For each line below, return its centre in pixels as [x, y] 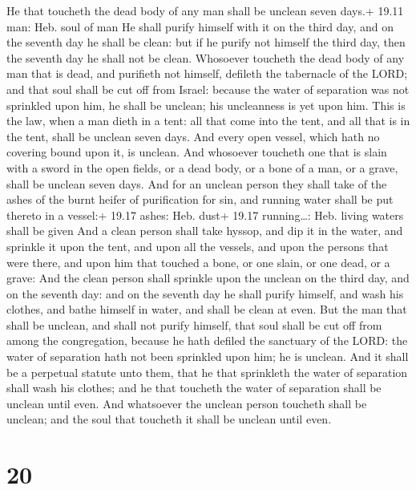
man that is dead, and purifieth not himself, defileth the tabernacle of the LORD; [207, 73]
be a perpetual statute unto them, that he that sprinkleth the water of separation [207, 372]
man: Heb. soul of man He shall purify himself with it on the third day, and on [200, 26]
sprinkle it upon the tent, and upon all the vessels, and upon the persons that [198, 246]
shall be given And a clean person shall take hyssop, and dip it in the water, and [205, 231]
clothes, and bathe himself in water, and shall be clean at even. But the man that [207, 309]
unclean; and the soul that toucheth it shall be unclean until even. [169, 419]
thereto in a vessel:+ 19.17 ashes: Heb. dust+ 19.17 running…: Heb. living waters [205, 215]
